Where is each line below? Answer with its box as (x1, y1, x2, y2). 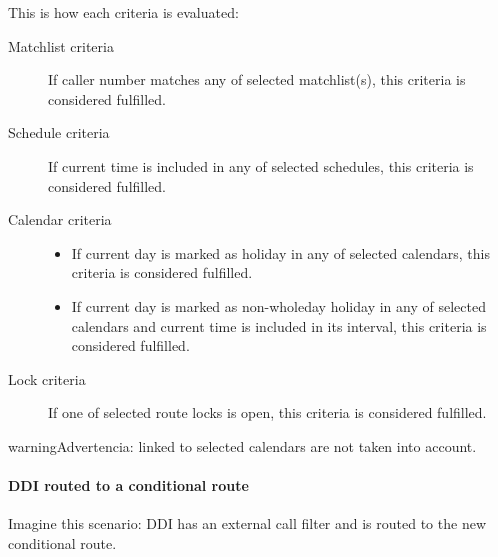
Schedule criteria (8, 122, 110, 143)
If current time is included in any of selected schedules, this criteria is (48, 155, 474, 176)
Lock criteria (8, 368, 86, 389)
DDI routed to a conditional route (8, 475, 249, 496)
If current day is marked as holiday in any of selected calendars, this (71, 242, 490, 263)
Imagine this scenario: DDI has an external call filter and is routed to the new (8, 513, 487, 534)
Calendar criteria (8, 209, 112, 230)
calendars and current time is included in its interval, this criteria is (71, 315, 487, 336)
